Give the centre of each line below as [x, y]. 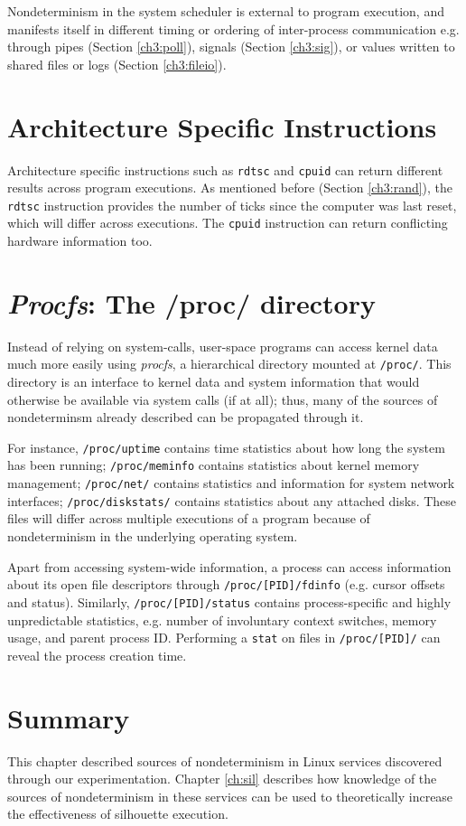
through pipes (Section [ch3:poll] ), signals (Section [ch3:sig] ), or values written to [231, 47]
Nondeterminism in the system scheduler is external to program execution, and [226, 11]
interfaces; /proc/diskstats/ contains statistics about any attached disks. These [232, 500]
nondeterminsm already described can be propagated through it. [186, 417]
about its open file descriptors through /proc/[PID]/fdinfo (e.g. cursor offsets [226, 584]
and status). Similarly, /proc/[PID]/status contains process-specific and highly [229, 601]
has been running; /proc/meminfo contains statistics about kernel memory [214, 465]
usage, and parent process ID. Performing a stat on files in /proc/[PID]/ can [224, 638]
